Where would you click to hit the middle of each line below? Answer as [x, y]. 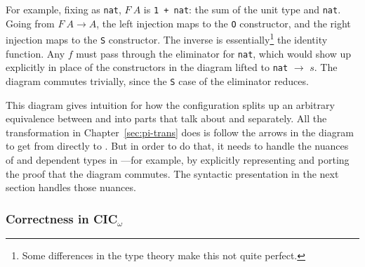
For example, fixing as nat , [64, 9]
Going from [30, 23]
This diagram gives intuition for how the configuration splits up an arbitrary [170, 104]
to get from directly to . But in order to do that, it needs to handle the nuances [177, 146]
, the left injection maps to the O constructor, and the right [224, 23]
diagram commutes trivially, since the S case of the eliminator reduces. [157, 80]
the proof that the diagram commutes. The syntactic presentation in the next [172, 173]
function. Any [35, 53]
